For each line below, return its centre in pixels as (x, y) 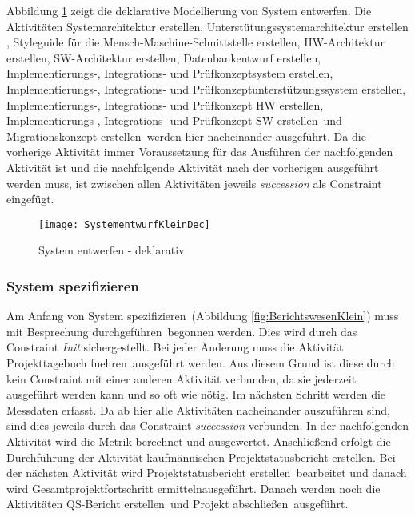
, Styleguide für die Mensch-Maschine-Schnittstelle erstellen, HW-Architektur (196, 42)
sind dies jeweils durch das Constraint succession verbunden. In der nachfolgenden (208, 425)
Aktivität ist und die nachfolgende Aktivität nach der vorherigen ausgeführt (193, 167)
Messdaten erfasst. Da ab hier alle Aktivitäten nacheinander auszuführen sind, (198, 409)
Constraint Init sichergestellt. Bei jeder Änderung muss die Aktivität (175, 347)
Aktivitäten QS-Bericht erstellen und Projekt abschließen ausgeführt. (178, 504)
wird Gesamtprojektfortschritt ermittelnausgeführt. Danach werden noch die (194, 488)
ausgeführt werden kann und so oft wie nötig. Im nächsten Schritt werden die (196, 394)
